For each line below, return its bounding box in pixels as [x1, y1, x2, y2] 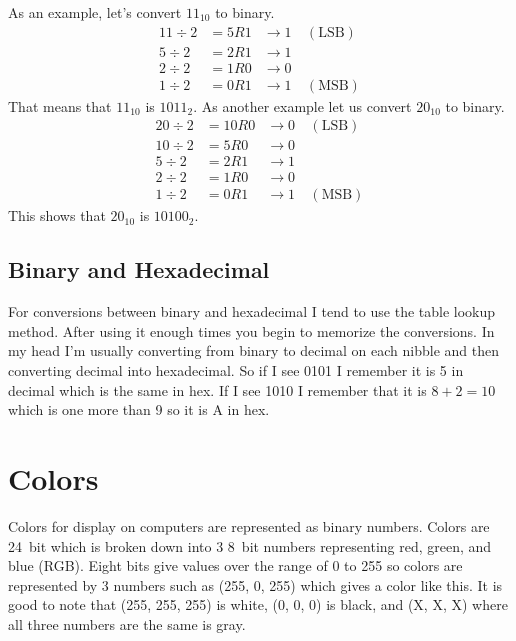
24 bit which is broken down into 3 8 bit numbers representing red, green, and [8, 535, 492, 556]
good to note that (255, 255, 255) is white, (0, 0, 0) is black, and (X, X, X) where [8, 594, 508, 615]
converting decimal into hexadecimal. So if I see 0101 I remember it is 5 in [8, 360, 464, 381]
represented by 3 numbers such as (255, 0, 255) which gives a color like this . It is [8, 574, 503, 595]
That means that [8, 95, 112, 116]
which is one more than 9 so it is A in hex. [8, 399, 270, 420]
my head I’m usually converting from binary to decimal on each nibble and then [8, 340, 499, 361]
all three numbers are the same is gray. [8, 613, 246, 634]
